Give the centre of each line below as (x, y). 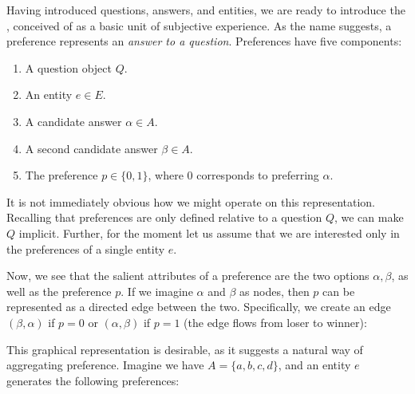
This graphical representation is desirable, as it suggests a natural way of (185, 349)
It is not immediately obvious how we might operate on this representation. (191, 201)
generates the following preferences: (93, 380)
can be (339, 291)
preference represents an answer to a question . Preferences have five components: (204, 41)
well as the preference (59, 291)
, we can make (369, 217)
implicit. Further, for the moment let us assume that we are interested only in (209, 232)
